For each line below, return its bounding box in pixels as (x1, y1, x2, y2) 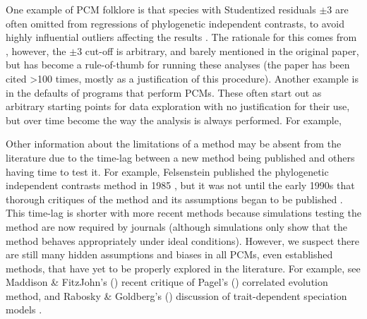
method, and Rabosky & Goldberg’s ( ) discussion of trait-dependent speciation (6, 288, 347, 303)
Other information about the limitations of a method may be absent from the (6, 136, 342, 151)
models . (6, 302, 42, 317)
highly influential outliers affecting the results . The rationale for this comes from (6, 30, 357, 44)
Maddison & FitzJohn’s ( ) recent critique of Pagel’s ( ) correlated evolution (6, 275, 328, 289)
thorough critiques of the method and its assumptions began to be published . (6, 191, 343, 206)
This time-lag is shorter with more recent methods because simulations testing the (6, 205, 361, 220)
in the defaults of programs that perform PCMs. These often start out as (6, 85, 322, 100)
